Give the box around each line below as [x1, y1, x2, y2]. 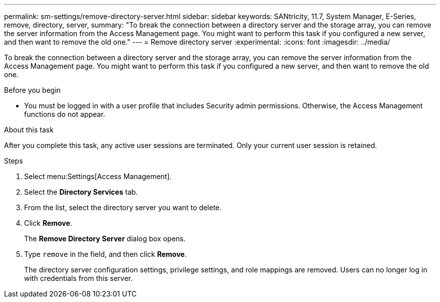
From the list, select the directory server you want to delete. [24, 203, 222, 212]
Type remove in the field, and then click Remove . [24, 250, 187, 258]
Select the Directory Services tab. [24, 188, 138, 196]
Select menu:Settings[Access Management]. [24, 172, 172, 181]
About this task [4, 125, 54, 134]
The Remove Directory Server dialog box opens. [24, 234, 186, 243]
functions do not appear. [24, 110, 105, 118]
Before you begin [4, 86, 61, 94]
